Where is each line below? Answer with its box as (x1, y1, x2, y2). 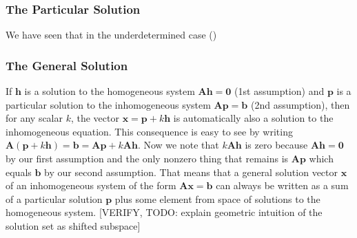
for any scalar (6, 111, 63, 125)
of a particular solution (6, 191, 103, 206)
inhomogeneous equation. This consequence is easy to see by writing (6, 124, 293, 138)
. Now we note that (137, 138, 219, 152)
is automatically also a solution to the (173, 111, 334, 125)
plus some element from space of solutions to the (114, 191, 320, 206)
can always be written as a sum (216, 178, 349, 193)
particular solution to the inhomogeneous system (6, 97, 211, 111)
